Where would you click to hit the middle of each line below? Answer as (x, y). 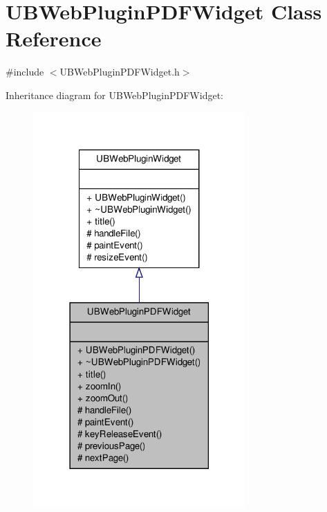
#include (25, 72)
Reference (54, 38)
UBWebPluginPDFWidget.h (120, 72)
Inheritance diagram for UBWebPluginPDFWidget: (114, 95)
